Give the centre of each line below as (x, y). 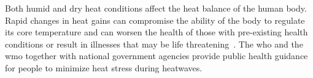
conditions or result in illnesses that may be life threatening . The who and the (154, 44)
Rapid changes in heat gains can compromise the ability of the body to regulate (155, 20)
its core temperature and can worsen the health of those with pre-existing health (156, 32)
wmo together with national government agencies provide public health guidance (156, 56)
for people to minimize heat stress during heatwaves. (104, 67)
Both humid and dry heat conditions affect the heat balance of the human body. (156, 8)
